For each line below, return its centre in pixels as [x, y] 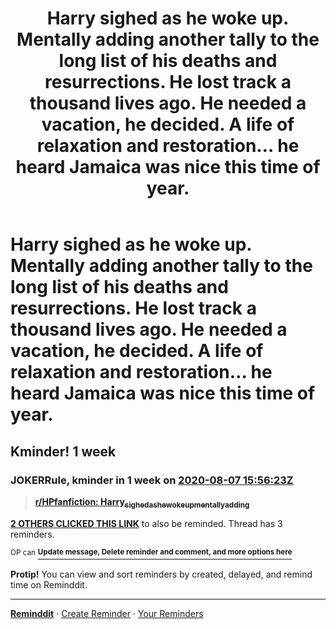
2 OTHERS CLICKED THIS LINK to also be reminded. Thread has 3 [146, 523]
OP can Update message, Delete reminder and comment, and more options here [151, 552]
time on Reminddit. [49, 585]
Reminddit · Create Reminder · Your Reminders [107, 614]
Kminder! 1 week [63, 451]
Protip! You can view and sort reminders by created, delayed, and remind [161, 574]
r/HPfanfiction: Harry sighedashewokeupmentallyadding [142, 502]
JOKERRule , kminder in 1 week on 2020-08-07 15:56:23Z [152, 480]
